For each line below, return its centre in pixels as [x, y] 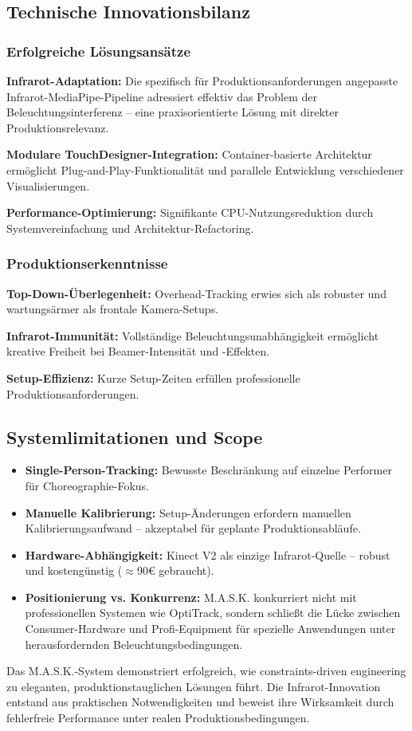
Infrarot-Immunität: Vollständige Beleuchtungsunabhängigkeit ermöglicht [193, 335]
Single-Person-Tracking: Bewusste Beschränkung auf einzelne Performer [208, 470]
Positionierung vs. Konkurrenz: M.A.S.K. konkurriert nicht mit [191, 597]
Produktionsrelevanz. [58, 127]
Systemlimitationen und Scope [135, 436]
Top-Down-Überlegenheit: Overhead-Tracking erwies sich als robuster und [196, 293]
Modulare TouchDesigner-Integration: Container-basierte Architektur [189, 154]
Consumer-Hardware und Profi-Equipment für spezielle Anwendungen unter [210, 629]
